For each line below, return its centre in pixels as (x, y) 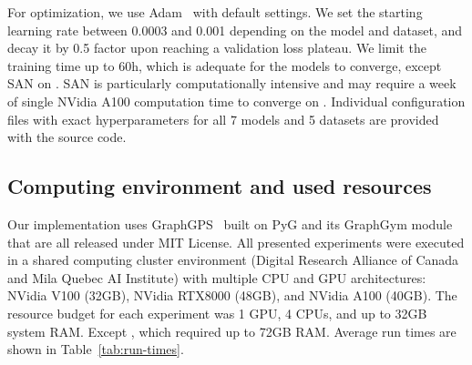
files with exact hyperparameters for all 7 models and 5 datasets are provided (223, 119)
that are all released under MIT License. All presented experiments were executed (236, 242)
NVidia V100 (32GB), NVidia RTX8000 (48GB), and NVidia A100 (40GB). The (232, 295)
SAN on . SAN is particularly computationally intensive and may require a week (232, 83)
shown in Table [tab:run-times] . (96, 349)
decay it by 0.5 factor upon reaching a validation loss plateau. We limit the (217, 48)
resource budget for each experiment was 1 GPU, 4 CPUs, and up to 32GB (217, 313)
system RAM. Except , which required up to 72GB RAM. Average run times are (232, 331)
